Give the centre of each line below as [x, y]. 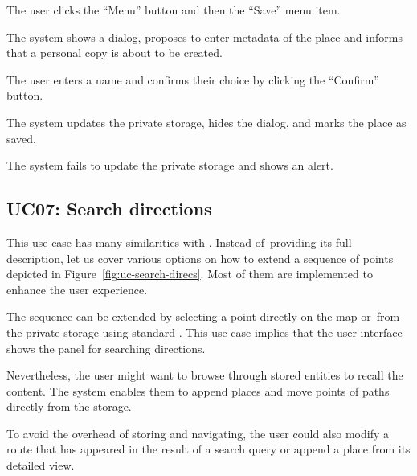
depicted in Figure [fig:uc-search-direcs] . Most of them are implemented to [190, 274]
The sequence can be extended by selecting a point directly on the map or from [203, 316]
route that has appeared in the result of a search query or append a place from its [208, 449]
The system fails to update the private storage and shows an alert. [170, 165]
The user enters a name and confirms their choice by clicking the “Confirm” [193, 79]
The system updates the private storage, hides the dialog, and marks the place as [206, 122]
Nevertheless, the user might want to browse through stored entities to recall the [205, 375]
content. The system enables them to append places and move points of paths [198, 390]
